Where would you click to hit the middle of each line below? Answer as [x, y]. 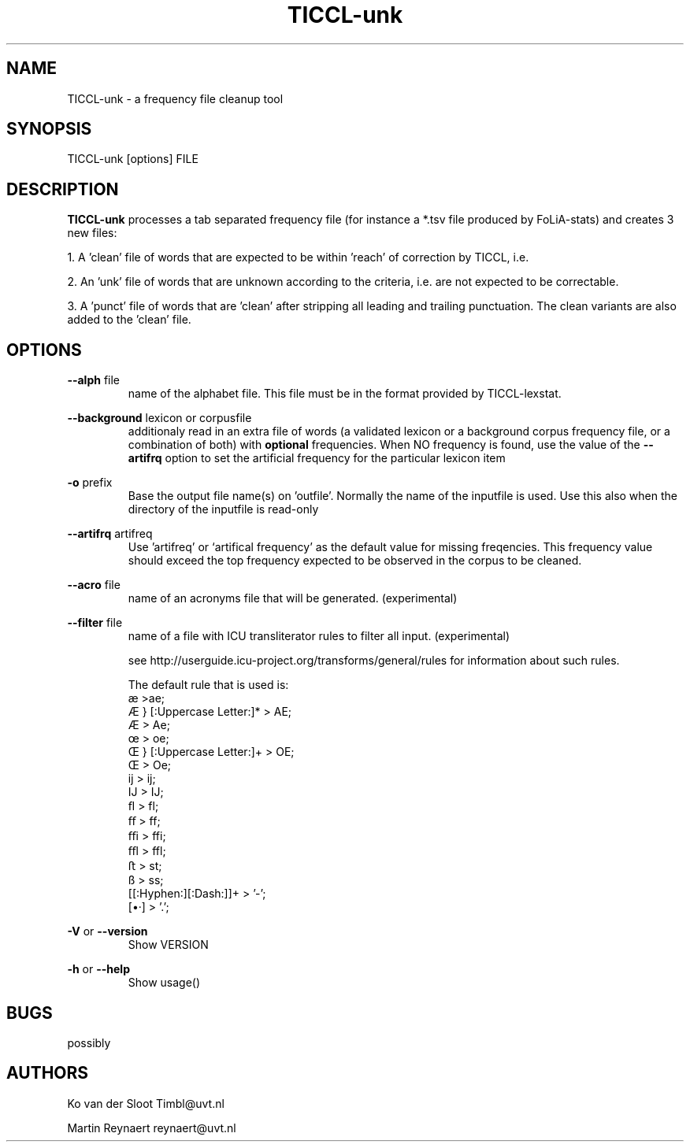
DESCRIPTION [63, 189]
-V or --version [108, 931]
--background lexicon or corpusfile [160, 418]
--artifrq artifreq [110, 534]
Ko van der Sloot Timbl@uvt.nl [146, 1103]
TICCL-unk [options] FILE [133, 159]
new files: [92, 233]
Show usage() [164, 983]
